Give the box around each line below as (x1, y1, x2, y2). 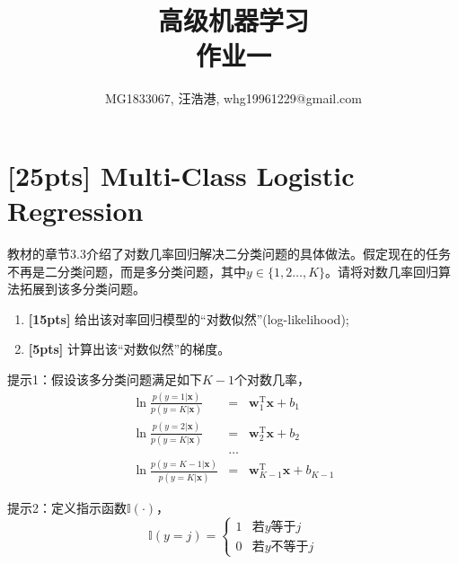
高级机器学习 (157, 2, 309, 39)
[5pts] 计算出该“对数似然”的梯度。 (28, 339, 231, 358)
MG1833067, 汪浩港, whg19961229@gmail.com (105, 89, 362, 108)
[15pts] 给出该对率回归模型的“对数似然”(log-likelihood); (28, 309, 349, 328)
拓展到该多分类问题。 (19, 279, 145, 298)
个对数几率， (234, 370, 311, 388)
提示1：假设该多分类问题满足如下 (7, 370, 202, 388)
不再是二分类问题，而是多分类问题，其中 (7, 261, 246, 280)
